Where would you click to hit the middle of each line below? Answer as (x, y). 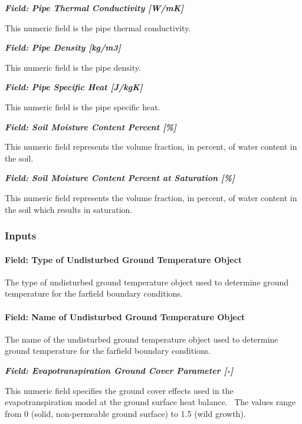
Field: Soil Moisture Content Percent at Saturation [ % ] (120, 178)
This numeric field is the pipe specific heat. (83, 106)
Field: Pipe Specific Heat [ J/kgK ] (74, 87)
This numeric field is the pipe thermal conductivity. (98, 27)
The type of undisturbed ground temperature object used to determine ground (147, 282)
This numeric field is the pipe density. (73, 67)
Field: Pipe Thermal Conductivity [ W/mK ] (94, 8)
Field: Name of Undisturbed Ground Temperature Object (125, 316)
